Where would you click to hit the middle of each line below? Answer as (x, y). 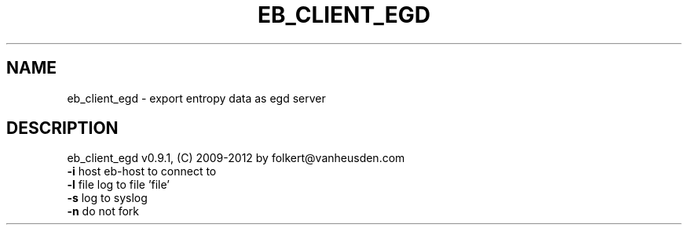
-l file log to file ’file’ (118, 185)
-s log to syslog (107, 198)
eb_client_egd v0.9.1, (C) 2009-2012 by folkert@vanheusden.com (236, 158)
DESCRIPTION (62, 128)
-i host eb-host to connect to (142, 171)
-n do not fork (103, 211)
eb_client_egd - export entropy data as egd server (196, 98)
